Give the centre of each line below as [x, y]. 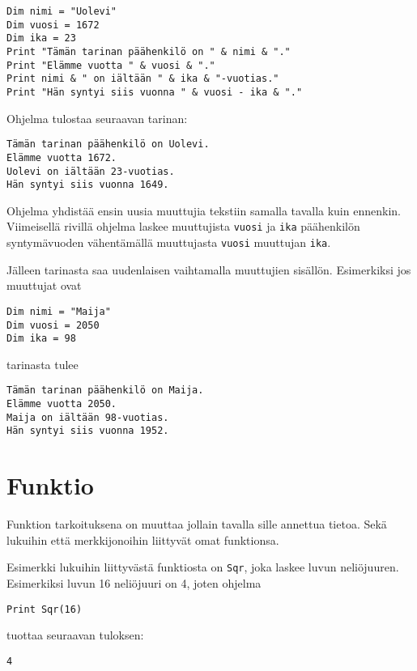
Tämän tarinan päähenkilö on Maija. [105, 391]
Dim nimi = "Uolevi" [62, 11]
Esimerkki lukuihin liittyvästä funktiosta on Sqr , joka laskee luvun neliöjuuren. [203, 567]
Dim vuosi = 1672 [53, 25]
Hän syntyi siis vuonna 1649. [88, 185]
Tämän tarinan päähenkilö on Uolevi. [108, 144]
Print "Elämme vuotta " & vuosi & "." [111, 65]
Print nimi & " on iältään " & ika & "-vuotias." [143, 79]
